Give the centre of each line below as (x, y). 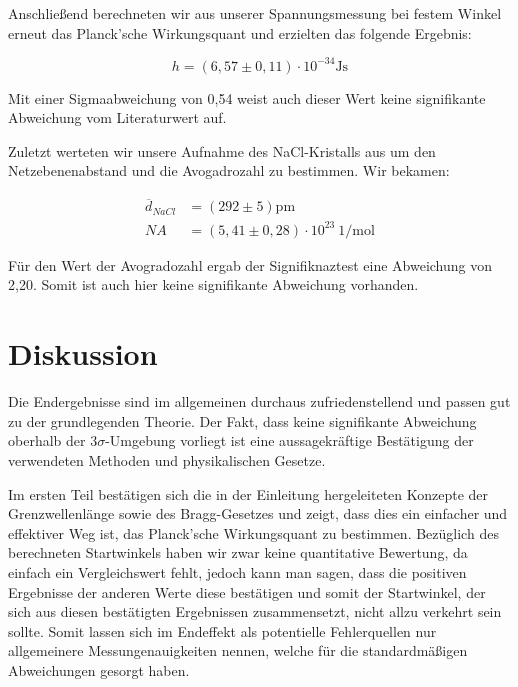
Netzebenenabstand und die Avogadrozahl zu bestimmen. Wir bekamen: (229, 170)
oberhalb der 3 (53, 440)
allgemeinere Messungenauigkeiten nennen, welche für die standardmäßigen (238, 650)
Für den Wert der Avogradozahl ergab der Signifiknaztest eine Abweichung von (250, 264)
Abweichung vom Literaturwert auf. (117, 117)
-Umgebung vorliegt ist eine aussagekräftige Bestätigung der (289, 440)
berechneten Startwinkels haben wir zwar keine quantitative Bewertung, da (238, 552)
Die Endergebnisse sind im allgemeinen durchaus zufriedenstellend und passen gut (259, 401)
